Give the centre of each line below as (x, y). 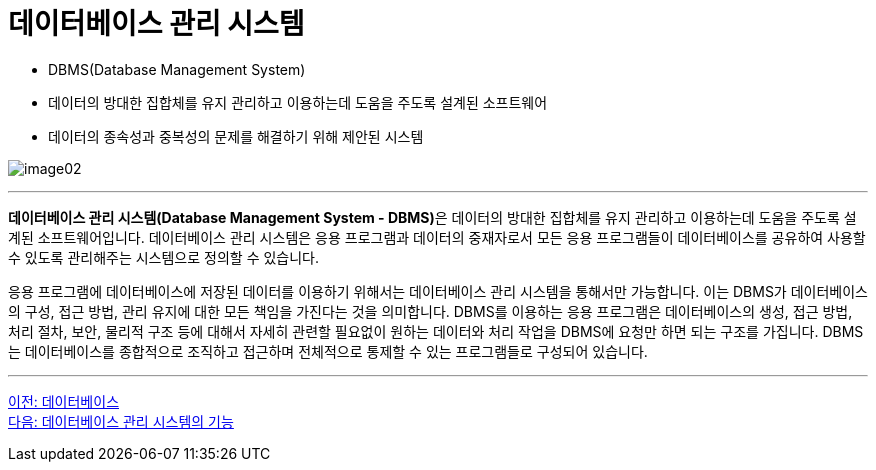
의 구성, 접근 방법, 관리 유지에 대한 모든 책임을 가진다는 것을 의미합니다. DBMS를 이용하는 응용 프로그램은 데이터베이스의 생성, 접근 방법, (430, 311)
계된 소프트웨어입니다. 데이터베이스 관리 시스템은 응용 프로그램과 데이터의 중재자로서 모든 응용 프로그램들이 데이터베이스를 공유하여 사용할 (437, 237)
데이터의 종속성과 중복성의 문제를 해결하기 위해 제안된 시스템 (236, 136)
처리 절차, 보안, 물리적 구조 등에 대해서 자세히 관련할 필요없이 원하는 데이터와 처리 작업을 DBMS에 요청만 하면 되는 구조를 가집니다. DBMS (436, 331)
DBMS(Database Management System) (177, 69)
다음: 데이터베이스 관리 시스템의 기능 (121, 421)
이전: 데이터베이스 (64, 401)
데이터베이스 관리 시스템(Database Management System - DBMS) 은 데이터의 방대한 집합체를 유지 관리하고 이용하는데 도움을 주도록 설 (432, 217)
